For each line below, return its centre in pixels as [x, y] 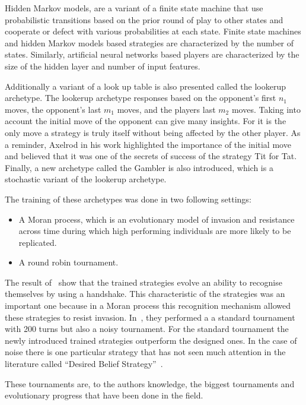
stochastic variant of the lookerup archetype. [86, 179]
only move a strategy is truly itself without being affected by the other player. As [153, 132]
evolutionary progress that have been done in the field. [104, 395]
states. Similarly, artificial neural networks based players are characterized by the [152, 54]
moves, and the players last [166, 109]
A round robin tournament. [68, 262]
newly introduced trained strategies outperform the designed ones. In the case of [151, 340]
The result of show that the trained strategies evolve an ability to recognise [144, 282]
